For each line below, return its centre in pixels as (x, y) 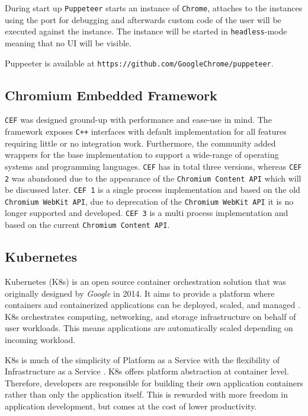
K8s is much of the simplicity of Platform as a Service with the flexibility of (142, 359)
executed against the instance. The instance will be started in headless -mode (146, 31)
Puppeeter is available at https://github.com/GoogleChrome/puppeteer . (139, 63)
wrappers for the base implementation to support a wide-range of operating (142, 155)
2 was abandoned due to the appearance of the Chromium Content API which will (153, 178)
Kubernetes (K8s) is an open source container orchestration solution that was (145, 281)
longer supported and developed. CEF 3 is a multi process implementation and (147, 213)
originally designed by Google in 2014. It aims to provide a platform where (140, 293)
